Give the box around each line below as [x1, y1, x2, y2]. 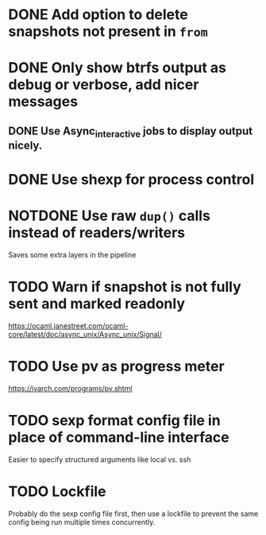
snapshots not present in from [8, 22, 208, 41]
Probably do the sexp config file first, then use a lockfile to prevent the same [8, 509, 259, 518]
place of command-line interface [8, 428, 229, 447]
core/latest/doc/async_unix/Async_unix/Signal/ [8, 330, 163, 339]
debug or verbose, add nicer [8, 76, 199, 94]
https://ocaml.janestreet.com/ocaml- [8, 321, 129, 331]
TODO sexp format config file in [8, 412, 221, 430]
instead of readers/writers [8, 224, 185, 242]
